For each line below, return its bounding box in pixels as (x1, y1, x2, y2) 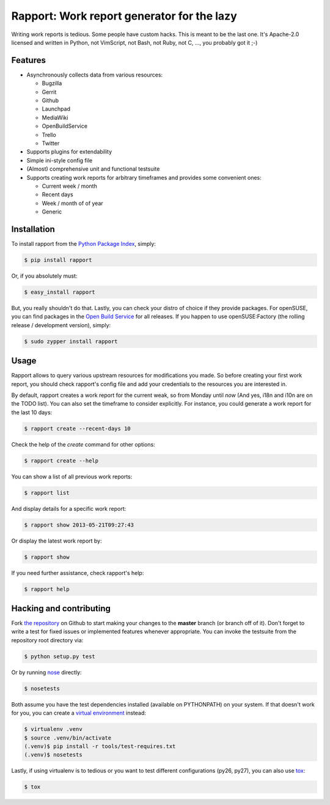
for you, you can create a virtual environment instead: (11, 710, 147, 717)
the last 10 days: (11, 409, 53, 416)
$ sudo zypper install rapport (24, 338, 119, 345)
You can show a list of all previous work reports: (11, 473, 133, 480)
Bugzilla (42, 80, 62, 87)
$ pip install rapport (24, 256, 92, 263)
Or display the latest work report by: (11, 537, 102, 544)
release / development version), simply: (11, 321, 111, 328)
